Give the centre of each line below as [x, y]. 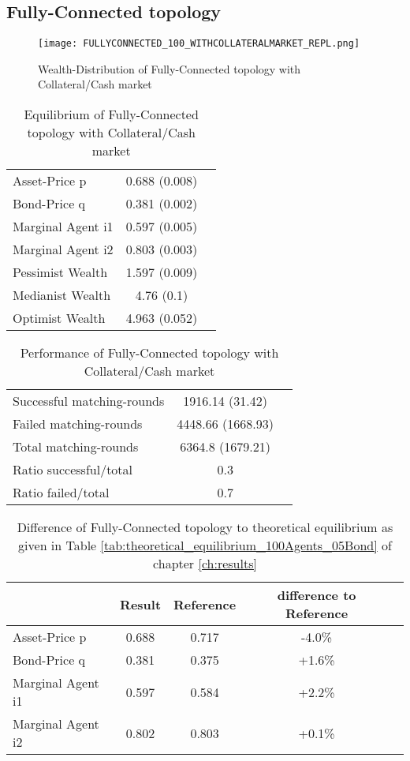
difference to [317, 595]
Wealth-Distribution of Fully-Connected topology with [170, 68]
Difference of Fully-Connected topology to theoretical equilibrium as [205, 527]
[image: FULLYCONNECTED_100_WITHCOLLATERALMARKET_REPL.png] [199, 44]
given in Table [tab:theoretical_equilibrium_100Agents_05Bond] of [205, 545]
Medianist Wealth [62, 295]
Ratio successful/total [73, 470]
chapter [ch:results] [205, 564]
